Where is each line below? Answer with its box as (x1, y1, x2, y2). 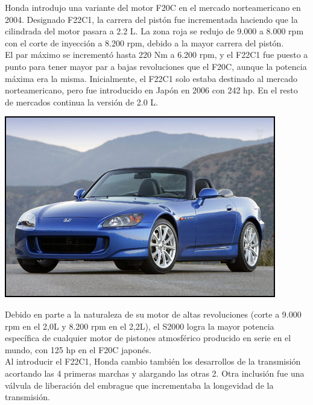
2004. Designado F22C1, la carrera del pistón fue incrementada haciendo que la (5, 13, 298, 25)
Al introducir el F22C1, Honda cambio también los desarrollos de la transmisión (5, 355, 301, 368)
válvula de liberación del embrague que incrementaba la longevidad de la (5, 378, 274, 391)
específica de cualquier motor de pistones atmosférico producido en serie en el (5, 331, 291, 344)
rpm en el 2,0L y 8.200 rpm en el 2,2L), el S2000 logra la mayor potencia (5, 319, 274, 332)
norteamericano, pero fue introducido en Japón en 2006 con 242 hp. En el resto (5, 84, 298, 96)
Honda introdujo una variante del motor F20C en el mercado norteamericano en (5, 1, 301, 13)
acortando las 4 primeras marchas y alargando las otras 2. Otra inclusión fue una (5, 366, 305, 379)
